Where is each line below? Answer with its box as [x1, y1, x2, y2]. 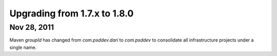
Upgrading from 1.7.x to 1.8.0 [9, 8, 134, 19]
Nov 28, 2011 [9, 23, 54, 32]
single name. [9, 44, 37, 50]
